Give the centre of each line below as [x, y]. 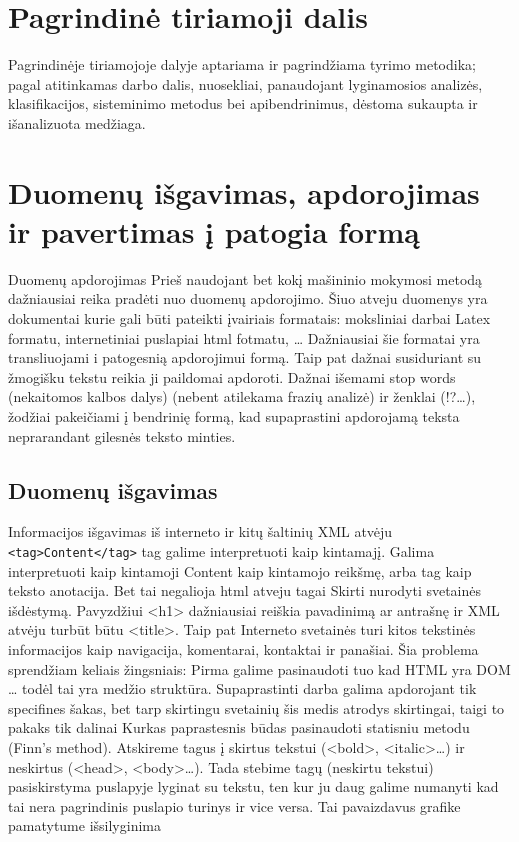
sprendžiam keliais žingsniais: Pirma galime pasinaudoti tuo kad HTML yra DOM [259, 668]
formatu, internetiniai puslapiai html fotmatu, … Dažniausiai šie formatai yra [244, 337]
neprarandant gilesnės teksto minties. [122, 435]
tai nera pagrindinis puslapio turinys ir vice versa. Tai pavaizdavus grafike [234, 805]
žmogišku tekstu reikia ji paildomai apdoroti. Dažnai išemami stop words [232, 376]
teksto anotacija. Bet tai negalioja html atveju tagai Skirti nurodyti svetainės [245, 590]
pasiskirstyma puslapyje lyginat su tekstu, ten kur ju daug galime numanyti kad [253, 786]
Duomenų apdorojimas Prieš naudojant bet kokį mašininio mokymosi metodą [245, 278]
